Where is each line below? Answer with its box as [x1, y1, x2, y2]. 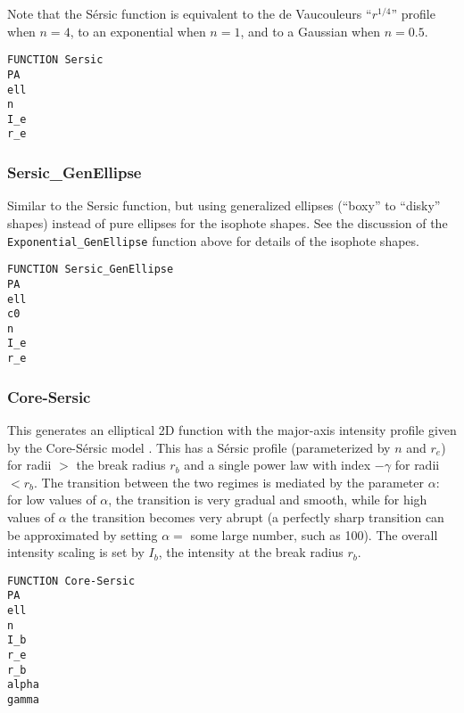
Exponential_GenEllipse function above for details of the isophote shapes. [7, 231, 419, 250]
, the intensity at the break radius [158, 543, 344, 561]
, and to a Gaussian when [240, 21, 381, 40]
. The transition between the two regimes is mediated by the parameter [33, 472, 425, 491]
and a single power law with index [184, 455, 371, 474]
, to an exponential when [70, 21, 206, 40]
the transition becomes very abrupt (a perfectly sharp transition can [70, 507, 444, 526]
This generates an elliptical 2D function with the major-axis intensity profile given [7, 421, 457, 438]
